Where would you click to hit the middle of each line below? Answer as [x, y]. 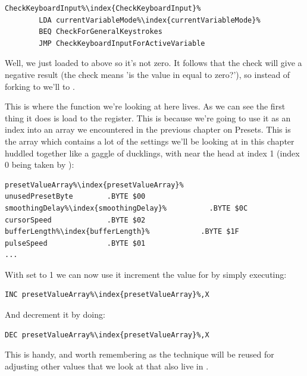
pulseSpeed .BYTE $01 [75, 243]
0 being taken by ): [40, 164]
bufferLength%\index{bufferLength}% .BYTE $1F [122, 232]
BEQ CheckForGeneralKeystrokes [101, 32]
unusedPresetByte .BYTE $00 [75, 197]
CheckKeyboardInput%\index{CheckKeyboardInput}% [103, 8]
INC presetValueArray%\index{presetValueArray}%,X [107, 295]
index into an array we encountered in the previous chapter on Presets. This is [148, 129]
